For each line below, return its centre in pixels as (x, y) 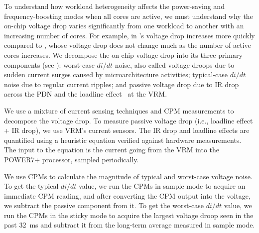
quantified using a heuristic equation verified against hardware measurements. (123, 140)
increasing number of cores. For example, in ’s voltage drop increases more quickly (129, 35)
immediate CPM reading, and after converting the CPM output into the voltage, (127, 195)
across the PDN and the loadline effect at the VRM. (86, 94)
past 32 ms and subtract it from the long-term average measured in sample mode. (129, 225)
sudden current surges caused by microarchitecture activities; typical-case (116, 74)
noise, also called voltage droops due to (175, 64)
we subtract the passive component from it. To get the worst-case (104, 205)
